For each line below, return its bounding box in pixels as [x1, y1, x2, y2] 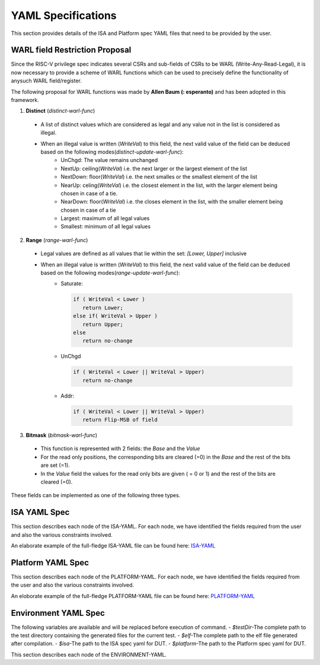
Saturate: [60, 280, 83, 287]
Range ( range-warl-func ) [25, 236, 88, 243]
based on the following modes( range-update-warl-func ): [40, 269, 180, 276]
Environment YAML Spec [11, 608, 105, 618]
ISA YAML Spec [11, 507, 70, 517]
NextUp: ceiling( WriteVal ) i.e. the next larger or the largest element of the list [60, 165, 248, 172]
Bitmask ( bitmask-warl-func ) [25, 432, 98, 439]
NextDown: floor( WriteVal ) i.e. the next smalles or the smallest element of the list [60, 173, 258, 180]
